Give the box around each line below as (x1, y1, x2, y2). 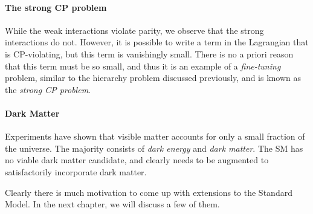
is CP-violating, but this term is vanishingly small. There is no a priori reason (5, 47, 294, 60)
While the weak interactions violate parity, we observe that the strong (5, 24, 264, 36)
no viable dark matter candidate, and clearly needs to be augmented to (5, 154, 269, 166)
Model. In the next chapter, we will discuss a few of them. (5, 198, 220, 210)
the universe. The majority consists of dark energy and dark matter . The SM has (5, 141, 303, 154)
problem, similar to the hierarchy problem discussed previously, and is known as (5, 71, 302, 84)
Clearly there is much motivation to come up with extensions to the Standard (5, 186, 292, 198)
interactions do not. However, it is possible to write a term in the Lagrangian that (5, 36, 309, 48)
